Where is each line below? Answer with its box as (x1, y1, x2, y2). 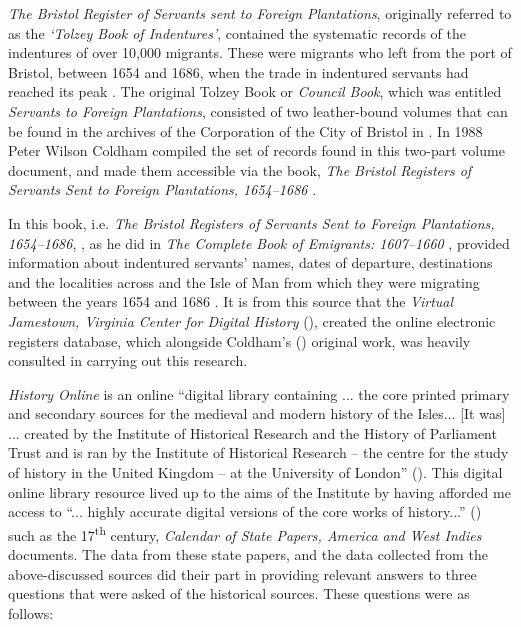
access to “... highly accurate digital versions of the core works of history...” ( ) (8, 501, 482, 522)
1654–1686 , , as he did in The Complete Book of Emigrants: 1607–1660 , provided (8, 232, 510, 253)
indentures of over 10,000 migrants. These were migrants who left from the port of (8, 42, 512, 63)
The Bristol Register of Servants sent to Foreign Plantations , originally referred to (8, 3, 512, 23)
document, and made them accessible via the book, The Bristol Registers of (8, 159, 472, 180)
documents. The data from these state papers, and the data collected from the (8, 544, 488, 565)
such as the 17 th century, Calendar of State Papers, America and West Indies (8, 521, 482, 545)
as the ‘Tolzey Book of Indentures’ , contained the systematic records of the (8, 22, 466, 43)
